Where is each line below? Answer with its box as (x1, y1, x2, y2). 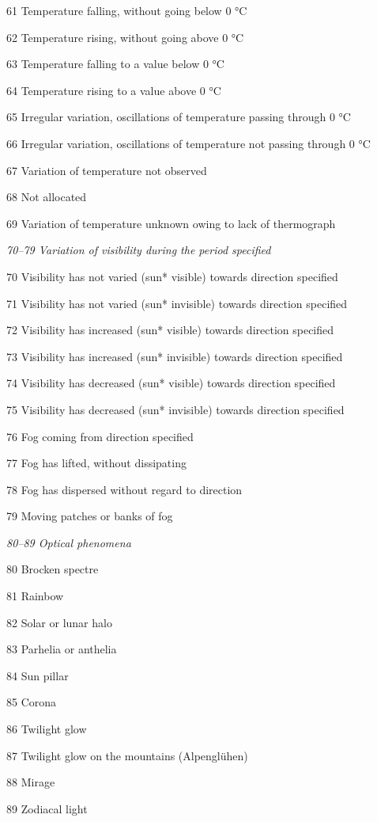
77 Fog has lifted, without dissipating (6, 455, 187, 471)
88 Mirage (6, 774, 55, 790)
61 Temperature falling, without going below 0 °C (6, 2, 247, 18)
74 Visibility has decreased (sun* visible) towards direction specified (6, 375, 336, 391)
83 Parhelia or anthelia (6, 641, 117, 657)
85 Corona (6, 694, 57, 710)
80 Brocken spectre (6, 561, 99, 577)
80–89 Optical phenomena (6, 534, 131, 550)
